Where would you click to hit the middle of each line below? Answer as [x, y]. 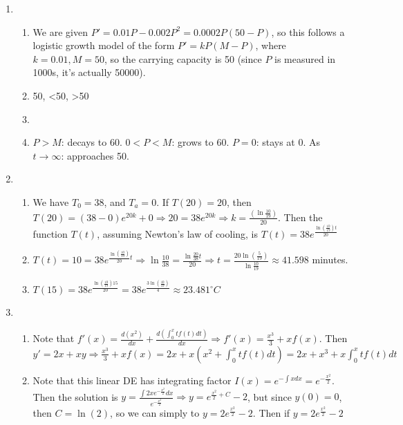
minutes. [330, 259]
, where [271, 45]
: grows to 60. [200, 142]
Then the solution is [75, 396]
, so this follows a [308, 31]
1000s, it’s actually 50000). [89, 72]
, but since [270, 396]
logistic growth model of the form [104, 45]
